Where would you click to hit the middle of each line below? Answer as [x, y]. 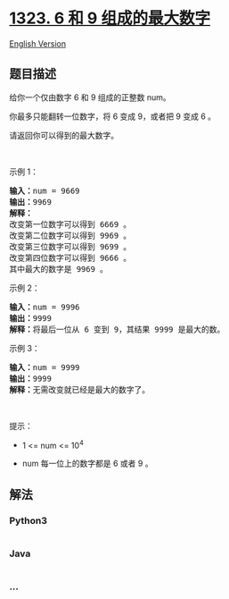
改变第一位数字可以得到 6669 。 [70, 224]
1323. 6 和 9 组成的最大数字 [110, 18]
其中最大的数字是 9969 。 [59, 269]
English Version [38, 43]
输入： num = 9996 [45, 307]
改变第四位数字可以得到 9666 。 [70, 257]
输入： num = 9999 [45, 367]
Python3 [28, 520]
